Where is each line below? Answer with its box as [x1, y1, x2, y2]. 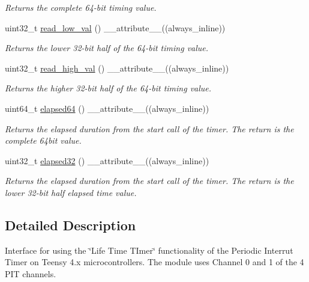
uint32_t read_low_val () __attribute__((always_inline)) [5, 21, 226, 34]
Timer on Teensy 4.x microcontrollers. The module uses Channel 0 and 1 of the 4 [5, 256, 304, 268]
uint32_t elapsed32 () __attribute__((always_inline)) [5, 154, 209, 167]
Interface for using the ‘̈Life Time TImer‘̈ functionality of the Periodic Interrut [5, 244, 293, 256]
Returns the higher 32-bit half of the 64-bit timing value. [5, 82, 212, 94]
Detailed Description [5, 215, 136, 234]
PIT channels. [5, 267, 56, 280]
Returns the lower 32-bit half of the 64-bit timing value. [5, 41, 209, 54]
